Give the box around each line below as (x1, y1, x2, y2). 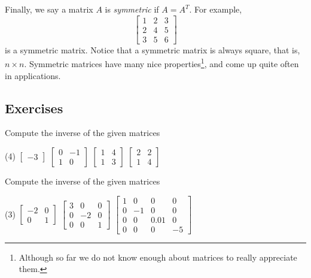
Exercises (5, 98, 63, 117)
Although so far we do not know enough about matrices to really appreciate (19, 250, 297, 263)
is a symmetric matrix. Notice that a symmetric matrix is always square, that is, (5, 43, 300, 56)
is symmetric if (105, 3, 159, 15)
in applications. (5, 69, 61, 81)
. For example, (189, 3, 242, 15)
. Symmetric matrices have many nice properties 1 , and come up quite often (24, 56, 299, 69)
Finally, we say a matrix (5, 3, 93, 15)
